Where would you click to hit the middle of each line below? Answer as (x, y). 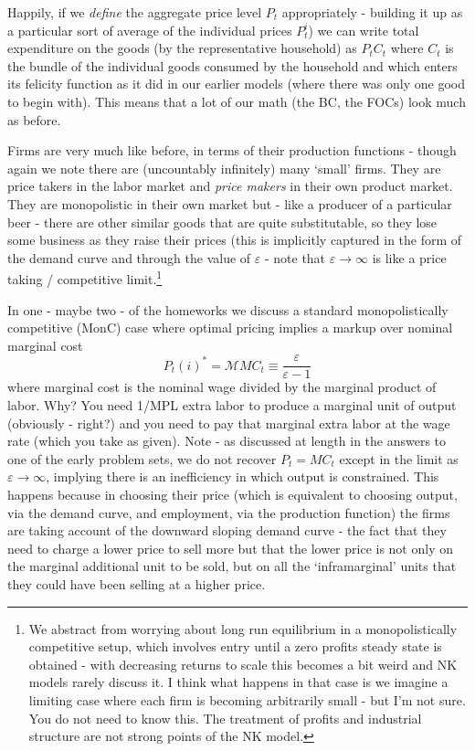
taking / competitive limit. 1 (85, 277)
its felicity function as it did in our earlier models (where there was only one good (237, 84)
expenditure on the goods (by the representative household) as (182, 48)
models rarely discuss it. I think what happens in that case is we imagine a (238, 682)
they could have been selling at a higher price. (137, 583)
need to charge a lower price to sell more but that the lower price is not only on (230, 548)
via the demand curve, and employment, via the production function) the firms (229, 512)
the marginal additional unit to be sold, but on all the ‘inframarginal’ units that (232, 566)
